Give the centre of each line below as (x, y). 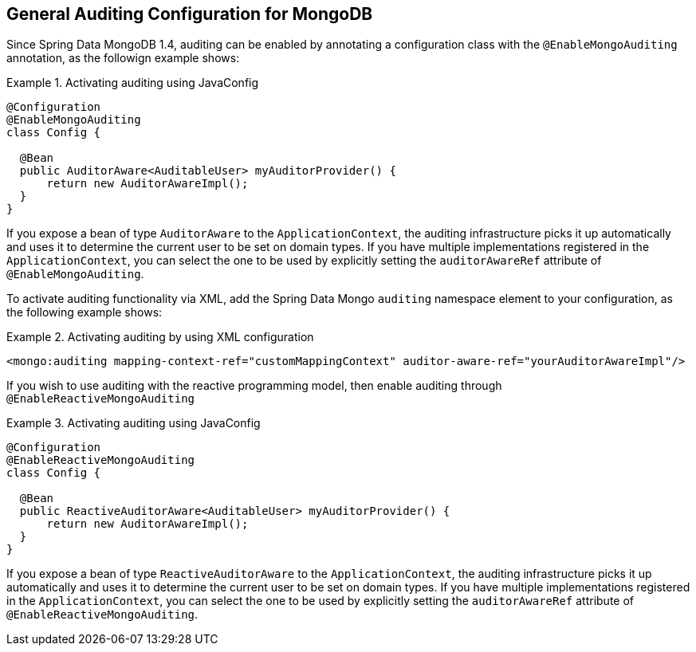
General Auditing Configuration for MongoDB (190, 14)
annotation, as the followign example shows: (123, 58)
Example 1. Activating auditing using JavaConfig (133, 83)
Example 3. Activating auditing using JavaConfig (134, 423)
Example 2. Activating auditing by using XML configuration (160, 337)
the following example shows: (85, 312)
